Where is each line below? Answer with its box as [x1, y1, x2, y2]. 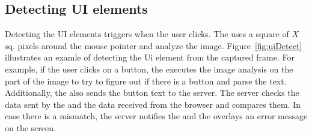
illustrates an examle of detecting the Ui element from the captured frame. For [5, 51, 295, 64]
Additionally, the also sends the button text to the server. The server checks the [5, 86, 299, 99]
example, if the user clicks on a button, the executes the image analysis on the [5, 62, 293, 75]
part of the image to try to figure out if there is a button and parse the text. [5, 74, 287, 87]
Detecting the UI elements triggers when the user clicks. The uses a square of [5, 28, 289, 40]
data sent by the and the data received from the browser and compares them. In [5, 98, 301, 110]
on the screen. [5, 121, 56, 134]
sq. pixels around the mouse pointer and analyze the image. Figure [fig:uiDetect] [5, 39, 302, 52]
